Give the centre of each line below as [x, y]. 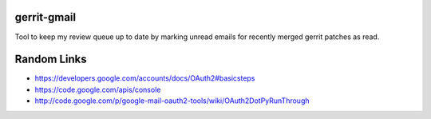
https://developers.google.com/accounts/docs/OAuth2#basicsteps [145, 78]
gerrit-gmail [45, 17]
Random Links [51, 59]
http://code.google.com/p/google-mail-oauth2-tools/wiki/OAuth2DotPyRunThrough [172, 101]
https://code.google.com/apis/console [98, 89]
